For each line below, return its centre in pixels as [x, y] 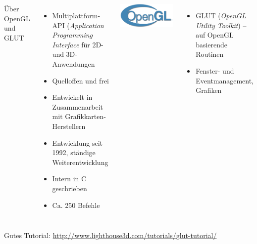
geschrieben [70, 188]
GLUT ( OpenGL [221, 15]
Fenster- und [215, 70]
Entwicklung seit [77, 142]
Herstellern [69, 126]
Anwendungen [74, 63]
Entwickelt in [72, 97]
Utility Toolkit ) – [221, 25]
